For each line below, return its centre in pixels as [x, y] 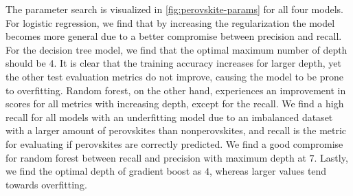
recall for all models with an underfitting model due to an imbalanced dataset [169, 117]
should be [26, 63]
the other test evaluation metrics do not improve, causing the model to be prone [174, 76]
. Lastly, [331, 157]
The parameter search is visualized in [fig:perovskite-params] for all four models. [174, 9]
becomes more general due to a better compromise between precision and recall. [174, 36]
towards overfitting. [46, 184]
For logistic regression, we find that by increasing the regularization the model [170, 22]
